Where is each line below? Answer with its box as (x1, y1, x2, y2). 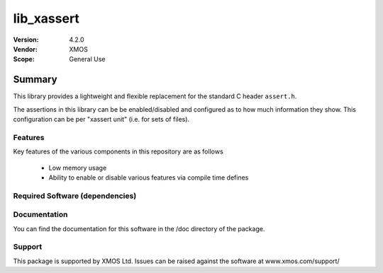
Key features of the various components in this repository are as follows (13, 147, 223, 156)
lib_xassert (13, 11, 79, 26)
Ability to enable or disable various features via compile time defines (48, 173, 249, 182)
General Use (69, 55, 106, 64)
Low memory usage (48, 163, 107, 172)
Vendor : (13, 45, 38, 53)
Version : (13, 35, 39, 44)
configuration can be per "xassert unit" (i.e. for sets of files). (13, 115, 190, 124)
